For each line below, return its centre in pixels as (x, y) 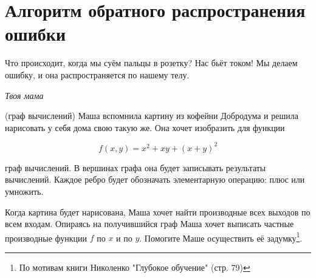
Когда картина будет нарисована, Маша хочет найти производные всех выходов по (158, 212)
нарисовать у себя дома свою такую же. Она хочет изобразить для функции (145, 127)
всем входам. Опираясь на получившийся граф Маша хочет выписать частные (149, 224)
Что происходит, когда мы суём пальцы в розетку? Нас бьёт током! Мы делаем (151, 63)
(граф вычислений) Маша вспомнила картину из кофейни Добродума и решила (152, 116)
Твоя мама (24, 95)
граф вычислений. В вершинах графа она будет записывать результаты (136, 167)
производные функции (46, 238)
